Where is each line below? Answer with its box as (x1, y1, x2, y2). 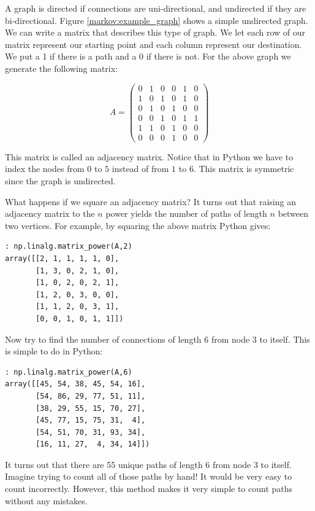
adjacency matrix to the (5, 207, 95, 220)
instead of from (112, 162, 169, 175)
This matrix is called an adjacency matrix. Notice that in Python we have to (5, 150, 294, 163)
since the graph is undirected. (5, 174, 116, 187)
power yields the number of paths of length (105, 207, 267, 220)
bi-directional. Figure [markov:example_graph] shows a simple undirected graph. (5, 14, 308, 26)
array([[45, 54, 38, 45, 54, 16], (5, 380, 146, 389)
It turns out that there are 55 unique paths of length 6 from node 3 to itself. (5, 458, 292, 470)
